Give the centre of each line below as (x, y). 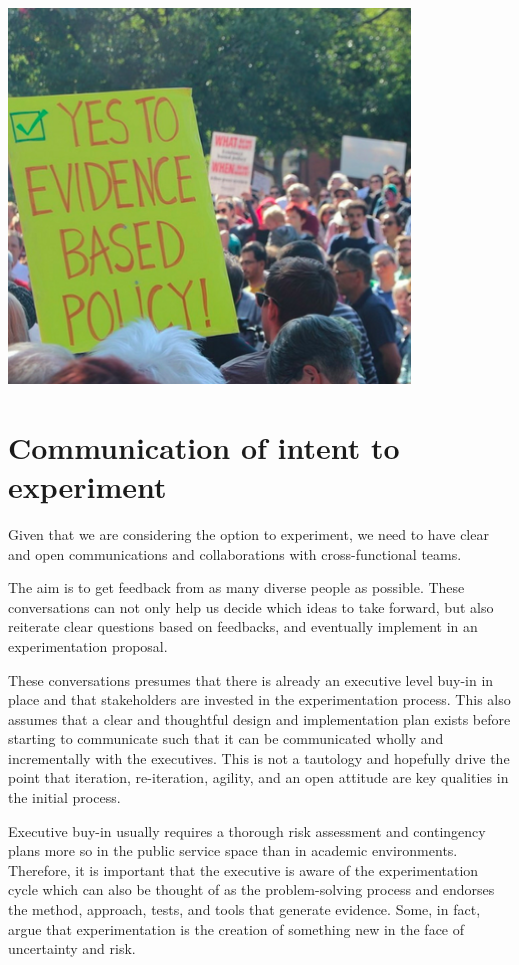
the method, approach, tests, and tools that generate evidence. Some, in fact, (244, 909)
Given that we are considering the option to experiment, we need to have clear (248, 533)
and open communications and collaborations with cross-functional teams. (235, 553)
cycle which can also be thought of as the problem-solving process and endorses (251, 889)
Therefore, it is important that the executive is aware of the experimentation (243, 869)
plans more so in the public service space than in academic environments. (233, 850)
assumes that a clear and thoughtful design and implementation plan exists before (259, 718)
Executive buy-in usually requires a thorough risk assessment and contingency (247, 830)
